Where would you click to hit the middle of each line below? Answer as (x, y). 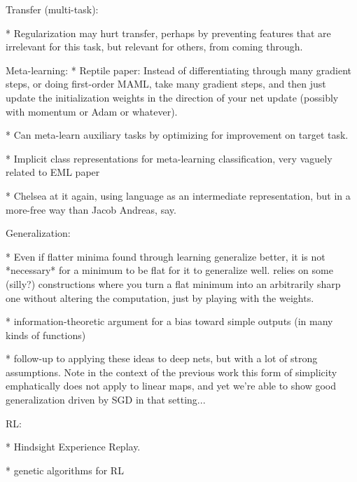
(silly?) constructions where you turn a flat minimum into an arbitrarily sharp (173, 283)
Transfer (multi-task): (52, 9)
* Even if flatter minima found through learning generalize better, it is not (166, 256)
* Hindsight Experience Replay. (73, 447)
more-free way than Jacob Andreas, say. (91, 209)
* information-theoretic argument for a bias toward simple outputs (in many (169, 321)
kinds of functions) (46, 335)
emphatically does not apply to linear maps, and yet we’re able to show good (171, 386)
